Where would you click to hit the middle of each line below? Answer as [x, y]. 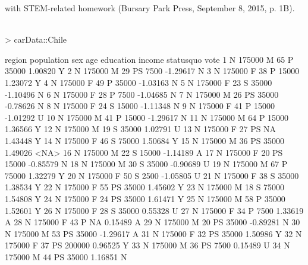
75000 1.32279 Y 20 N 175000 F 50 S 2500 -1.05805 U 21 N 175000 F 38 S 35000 [152, 175]
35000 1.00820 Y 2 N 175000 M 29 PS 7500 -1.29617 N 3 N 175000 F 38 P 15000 [152, 71]
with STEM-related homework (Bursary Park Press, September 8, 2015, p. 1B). [150, 8]
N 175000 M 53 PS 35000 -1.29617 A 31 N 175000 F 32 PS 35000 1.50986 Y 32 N [153, 233]
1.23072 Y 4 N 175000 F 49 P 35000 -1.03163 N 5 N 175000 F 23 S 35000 [139, 82]
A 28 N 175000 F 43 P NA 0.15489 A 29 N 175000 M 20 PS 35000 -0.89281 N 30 [153, 222]
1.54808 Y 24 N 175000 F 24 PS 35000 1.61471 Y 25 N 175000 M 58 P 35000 [145, 198]
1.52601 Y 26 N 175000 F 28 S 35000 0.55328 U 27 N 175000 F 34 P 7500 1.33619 [154, 210]
